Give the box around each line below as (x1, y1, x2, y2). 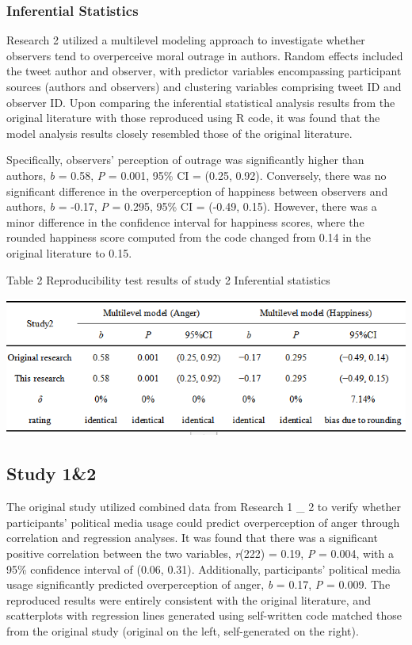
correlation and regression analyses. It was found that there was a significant (6, 529, 378, 546)
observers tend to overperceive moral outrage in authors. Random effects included (6, 47, 403, 63)
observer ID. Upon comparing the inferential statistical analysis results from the (6, 94, 395, 110)
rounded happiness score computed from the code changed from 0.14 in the (6, 229, 372, 246)
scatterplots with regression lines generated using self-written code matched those (6, 607, 402, 624)
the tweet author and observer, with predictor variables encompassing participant (6, 63, 402, 79)
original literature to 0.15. (6, 244, 132, 261)
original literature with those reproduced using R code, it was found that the (6, 109, 380, 126)
